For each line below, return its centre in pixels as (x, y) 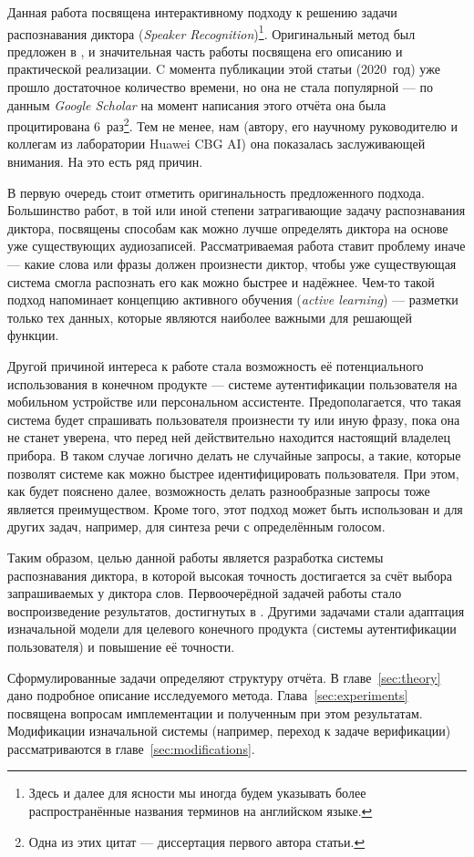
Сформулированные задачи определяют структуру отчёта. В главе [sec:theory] (224, 677)
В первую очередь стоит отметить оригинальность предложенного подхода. (216, 192)
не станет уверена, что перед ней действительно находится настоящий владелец (229, 437)
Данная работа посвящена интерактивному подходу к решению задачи (202, 12)
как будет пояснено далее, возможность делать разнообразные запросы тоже (219, 491)
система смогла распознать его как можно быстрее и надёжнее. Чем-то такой (221, 281)
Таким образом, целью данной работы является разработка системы (196, 557)
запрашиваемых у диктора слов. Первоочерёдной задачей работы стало (205, 593)
